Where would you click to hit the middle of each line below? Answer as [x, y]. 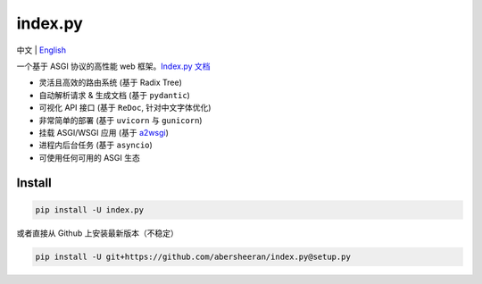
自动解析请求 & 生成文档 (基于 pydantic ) [115, 95]
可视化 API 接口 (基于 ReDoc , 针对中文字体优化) [125, 108]
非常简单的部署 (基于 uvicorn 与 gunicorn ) [120, 120]
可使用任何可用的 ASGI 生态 [89, 157]
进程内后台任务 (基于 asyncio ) [96, 145]
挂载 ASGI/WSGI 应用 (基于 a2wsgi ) [104, 132]
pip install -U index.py [90, 209]
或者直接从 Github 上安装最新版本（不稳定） [97, 233]
